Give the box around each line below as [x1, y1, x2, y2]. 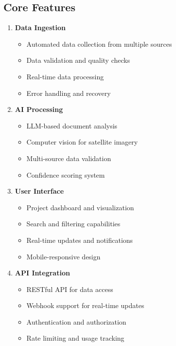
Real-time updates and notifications [26, 235, 133, 245]
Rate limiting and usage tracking [26, 333, 124, 343]
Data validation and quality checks [26, 55, 130, 65]
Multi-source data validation [26, 153, 111, 163]
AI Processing [15, 104, 63, 114]
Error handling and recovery [26, 88, 111, 98]
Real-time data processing [26, 71, 104, 81]
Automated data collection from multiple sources [26, 38, 172, 49]
